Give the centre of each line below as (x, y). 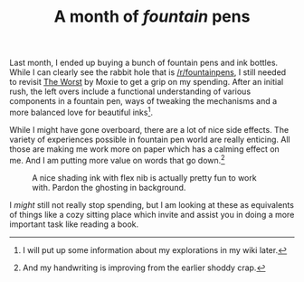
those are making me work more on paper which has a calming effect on (145, 149)
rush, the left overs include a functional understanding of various (130, 91)
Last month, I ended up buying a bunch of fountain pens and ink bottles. (144, 63)
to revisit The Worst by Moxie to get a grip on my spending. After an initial (147, 82)
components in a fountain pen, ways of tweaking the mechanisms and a (143, 101)
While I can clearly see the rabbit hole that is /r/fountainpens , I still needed (148, 72)
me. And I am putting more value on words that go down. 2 (117, 159)
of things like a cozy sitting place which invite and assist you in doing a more (152, 214)
